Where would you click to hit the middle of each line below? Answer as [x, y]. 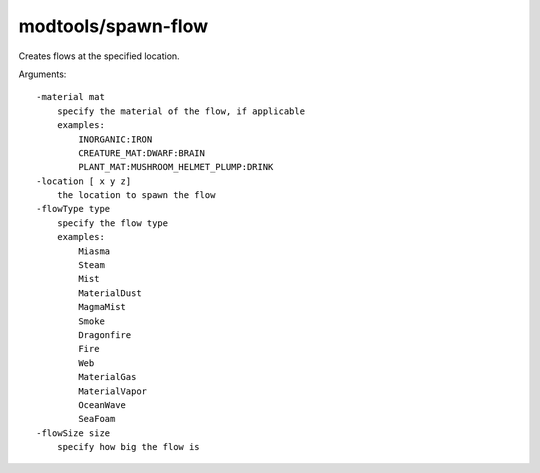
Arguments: [42, 74]
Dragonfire [105, 334]
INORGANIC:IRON [115, 139]
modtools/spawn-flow [113, 26]
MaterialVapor [113, 391]
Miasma [94, 251]
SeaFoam [97, 419]
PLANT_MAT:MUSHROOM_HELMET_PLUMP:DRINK [176, 167]
